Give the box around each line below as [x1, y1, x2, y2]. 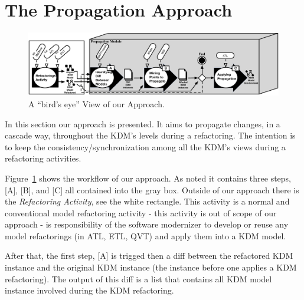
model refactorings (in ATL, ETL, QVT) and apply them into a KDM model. [5, 229, 286, 242]
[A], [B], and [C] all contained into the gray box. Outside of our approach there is [5, 183, 299, 196]
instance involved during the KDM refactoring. [5, 284, 174, 296]
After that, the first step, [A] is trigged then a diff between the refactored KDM [5, 249, 293, 262]
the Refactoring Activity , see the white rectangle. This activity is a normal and [5, 195, 290, 207]
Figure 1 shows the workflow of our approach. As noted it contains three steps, [5, 172, 292, 184]
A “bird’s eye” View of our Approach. [28, 97, 165, 110]
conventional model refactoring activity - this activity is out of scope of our [5, 206, 277, 219]
